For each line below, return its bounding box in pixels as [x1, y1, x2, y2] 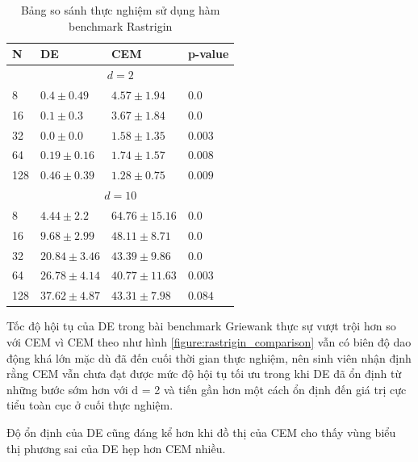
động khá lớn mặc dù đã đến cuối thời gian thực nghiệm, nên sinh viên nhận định [6, 349, 412, 366]
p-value [187, 45, 229, 62]
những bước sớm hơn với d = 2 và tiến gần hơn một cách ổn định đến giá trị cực [6, 380, 407, 397]
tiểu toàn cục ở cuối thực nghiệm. [6, 397, 173, 414]
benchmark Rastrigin [69, 17, 173, 34]
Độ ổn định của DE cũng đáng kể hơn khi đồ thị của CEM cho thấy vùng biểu [6, 423, 396, 440]
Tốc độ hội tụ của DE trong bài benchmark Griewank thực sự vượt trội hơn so [6, 317, 396, 334]
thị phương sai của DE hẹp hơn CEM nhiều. [6, 439, 226, 456]
